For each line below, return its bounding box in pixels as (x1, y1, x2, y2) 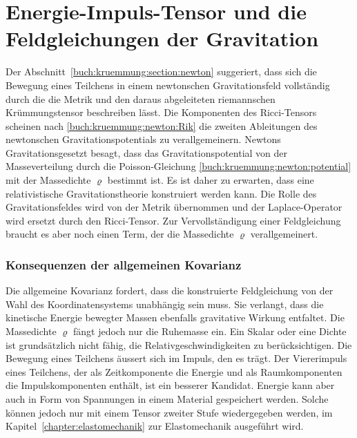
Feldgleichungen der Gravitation (6, 24, 319, 53)
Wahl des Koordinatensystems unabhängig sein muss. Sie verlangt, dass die (6, 296, 324, 311)
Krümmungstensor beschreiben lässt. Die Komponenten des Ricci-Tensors (6, 105, 317, 120)
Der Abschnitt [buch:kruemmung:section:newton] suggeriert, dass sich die (6, 64, 317, 79)
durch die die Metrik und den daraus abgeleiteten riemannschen (6, 91, 276, 106)
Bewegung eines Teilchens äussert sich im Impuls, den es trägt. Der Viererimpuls (6, 351, 347, 365)
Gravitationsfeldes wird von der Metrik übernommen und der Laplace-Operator (6, 200, 342, 214)
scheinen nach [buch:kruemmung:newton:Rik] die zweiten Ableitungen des (6, 118, 318, 133)
